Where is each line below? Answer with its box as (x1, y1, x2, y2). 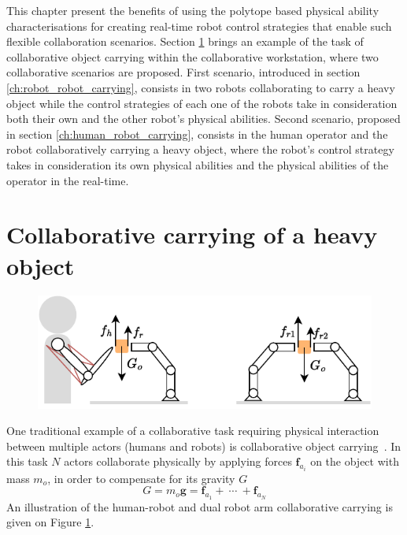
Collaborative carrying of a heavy (6, 218, 378, 251)
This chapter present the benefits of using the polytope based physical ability (6, 2, 379, 18)
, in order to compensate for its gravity (47, 470, 235, 486)
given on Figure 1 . (6, 514, 94, 530)
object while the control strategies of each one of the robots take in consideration (6, 95, 398, 111)
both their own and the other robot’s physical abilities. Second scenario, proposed (6, 110, 401, 127)
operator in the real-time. (6, 172, 129, 188)
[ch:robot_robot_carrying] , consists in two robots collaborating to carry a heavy (6, 79, 395, 95)
